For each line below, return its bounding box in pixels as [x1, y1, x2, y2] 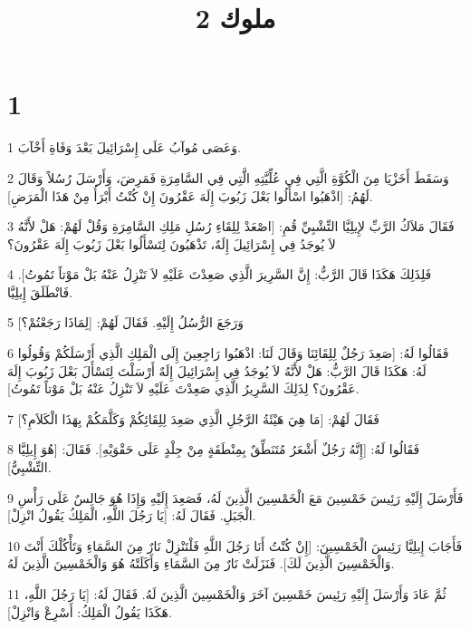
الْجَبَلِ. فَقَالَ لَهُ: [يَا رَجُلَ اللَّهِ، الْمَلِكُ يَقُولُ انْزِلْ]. [7, 506, 256, 525]
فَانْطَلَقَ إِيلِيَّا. [7, 282, 73, 301]
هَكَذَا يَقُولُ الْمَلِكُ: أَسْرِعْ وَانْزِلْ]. [7, 602, 172, 621]
